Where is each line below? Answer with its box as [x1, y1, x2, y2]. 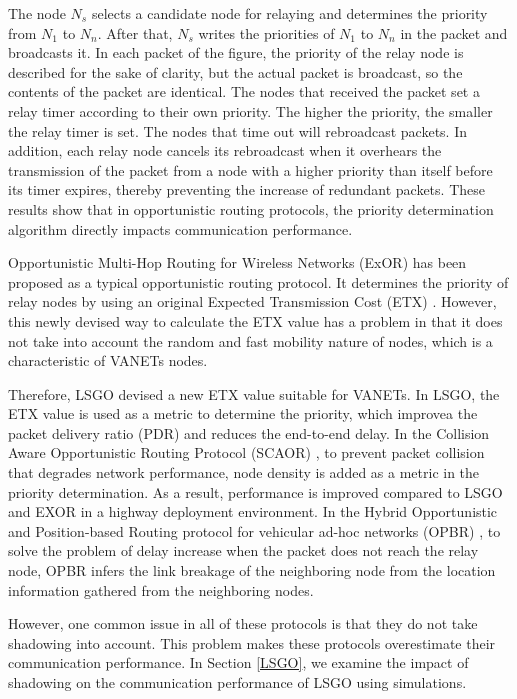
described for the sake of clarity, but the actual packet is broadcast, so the [8, 61, 463, 82]
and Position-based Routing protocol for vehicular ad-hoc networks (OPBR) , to [8, 520, 501, 541]
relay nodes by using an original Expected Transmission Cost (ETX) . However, [8, 291, 497, 312]
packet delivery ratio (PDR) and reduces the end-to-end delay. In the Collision [8, 422, 490, 443]
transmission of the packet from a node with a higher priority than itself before [8, 159, 493, 180]
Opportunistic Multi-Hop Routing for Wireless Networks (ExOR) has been [8, 252, 467, 273]
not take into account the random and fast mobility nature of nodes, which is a [8, 330, 493, 351]
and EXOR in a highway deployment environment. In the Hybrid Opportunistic [8, 501, 498, 522]
